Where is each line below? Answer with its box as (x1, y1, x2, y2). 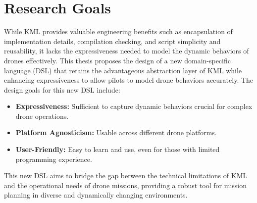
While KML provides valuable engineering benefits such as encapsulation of (4, 26, 233, 37)
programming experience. (15, 153, 92, 164)
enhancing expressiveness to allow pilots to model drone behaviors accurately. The (4, 75, 254, 85)
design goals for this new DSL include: (4, 84, 120, 95)
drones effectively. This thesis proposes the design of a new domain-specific (4, 55, 231, 65)
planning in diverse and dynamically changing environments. (4, 190, 188, 200)
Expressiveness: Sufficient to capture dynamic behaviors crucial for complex (15, 101, 253, 111)
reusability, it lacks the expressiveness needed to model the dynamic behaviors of (4, 46, 249, 56)
